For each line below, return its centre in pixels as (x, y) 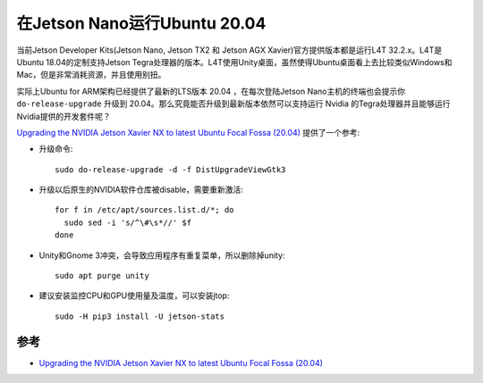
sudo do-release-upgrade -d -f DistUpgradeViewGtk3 (170, 169)
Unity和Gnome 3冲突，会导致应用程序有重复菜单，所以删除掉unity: (162, 255)
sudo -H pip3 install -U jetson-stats (140, 316)
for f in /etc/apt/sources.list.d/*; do (144, 210)
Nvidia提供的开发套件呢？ (64, 116)
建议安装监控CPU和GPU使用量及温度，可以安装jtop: (134, 296)
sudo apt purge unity (102, 276)
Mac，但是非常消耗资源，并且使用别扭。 (91, 75)
